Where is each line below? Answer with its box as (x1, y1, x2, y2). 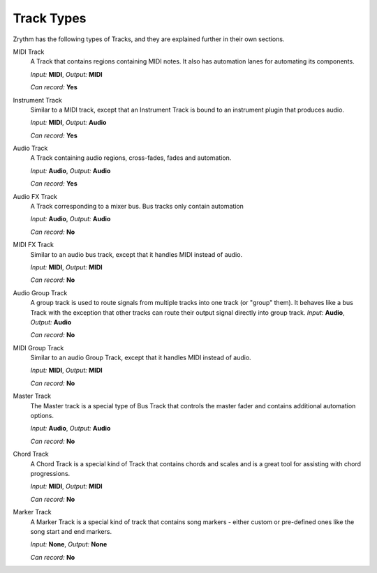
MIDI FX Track (13, 241, 54, 249)
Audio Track (13, 144, 48, 153)
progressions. (30, 470, 71, 477)
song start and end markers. (30, 527, 112, 535)
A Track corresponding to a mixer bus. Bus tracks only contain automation (30, 202, 244, 211)
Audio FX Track (13, 192, 58, 200)
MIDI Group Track (13, 343, 64, 352)
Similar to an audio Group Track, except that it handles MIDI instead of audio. (30, 353, 251, 362)
